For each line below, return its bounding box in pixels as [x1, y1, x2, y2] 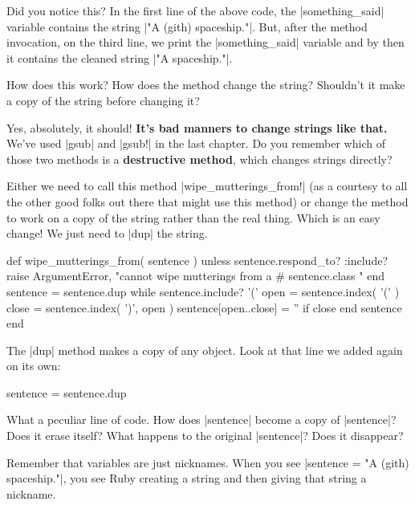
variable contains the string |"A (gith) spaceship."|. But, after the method [6, 18, 368, 35]
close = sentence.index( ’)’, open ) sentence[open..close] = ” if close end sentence [6, 299, 402, 316]
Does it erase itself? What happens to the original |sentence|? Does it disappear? [6, 427, 404, 444]
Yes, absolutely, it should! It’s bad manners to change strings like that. [6, 119, 388, 136]
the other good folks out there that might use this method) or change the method [6, 193, 409, 210]
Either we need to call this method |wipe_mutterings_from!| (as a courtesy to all [6, 177, 408, 194]
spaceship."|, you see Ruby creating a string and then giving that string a [6, 470, 367, 487]
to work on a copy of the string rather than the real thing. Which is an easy [6, 209, 380, 226]
